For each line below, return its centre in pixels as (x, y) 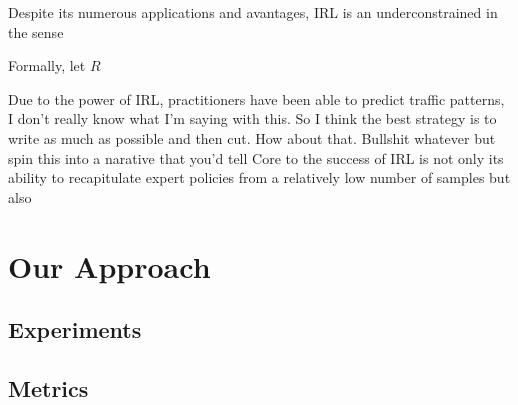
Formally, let (47, 65)
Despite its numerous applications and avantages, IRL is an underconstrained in (253, 12)
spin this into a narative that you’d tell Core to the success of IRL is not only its (256, 157)
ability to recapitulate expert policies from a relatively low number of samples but (259, 177)
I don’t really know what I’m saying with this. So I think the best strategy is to (252, 118)
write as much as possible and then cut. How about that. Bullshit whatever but (252, 137)
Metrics (48, 387)
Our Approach (109, 265)
